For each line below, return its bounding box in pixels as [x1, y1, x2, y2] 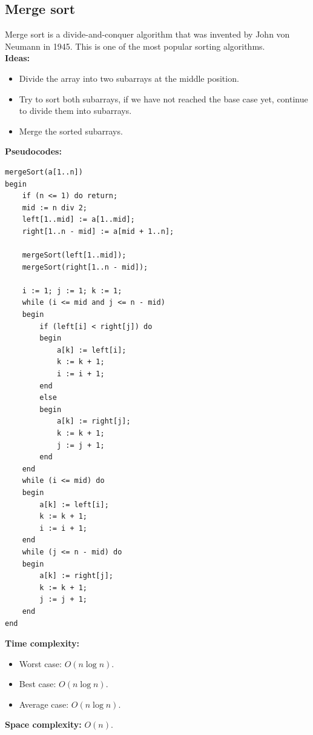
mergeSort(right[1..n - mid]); [22, 262, 148, 271]
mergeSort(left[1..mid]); [22, 251, 127, 260]
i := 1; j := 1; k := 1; [22, 286, 122, 295]
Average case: [19, 697, 69, 710]
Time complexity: [5, 637, 79, 650]
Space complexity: [5, 718, 82, 731]
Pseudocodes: [5, 145, 62, 158]
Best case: [19, 677, 56, 690]
